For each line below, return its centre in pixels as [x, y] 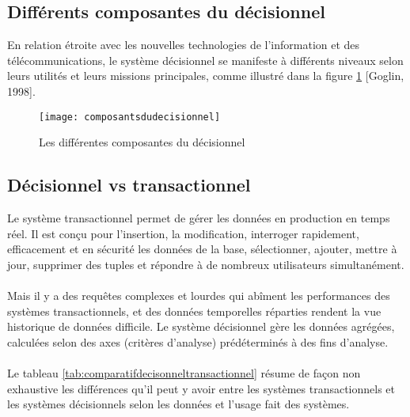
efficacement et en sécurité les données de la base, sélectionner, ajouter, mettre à [202, 249]
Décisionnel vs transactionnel [129, 185]
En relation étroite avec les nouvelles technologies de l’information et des [184, 45]
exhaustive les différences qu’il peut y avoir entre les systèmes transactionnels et [201, 388]
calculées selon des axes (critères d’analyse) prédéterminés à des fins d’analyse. [198, 341]
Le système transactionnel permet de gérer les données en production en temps [199, 218]
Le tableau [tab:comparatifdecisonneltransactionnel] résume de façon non [184, 372]
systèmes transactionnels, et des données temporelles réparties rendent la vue [194, 311]
